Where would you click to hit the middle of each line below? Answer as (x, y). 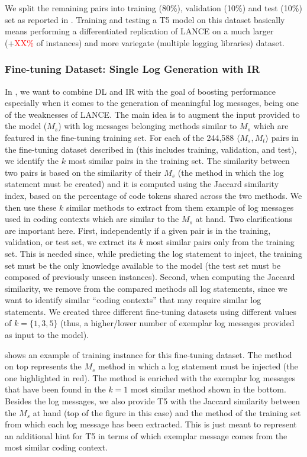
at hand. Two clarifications (244, 219)
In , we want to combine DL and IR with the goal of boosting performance (140, 91)
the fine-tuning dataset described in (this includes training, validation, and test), (151, 149)
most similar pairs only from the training (220, 242)
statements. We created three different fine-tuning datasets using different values (151, 311)
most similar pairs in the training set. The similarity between (179, 161)
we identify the (32, 161)
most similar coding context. (56, 447)
